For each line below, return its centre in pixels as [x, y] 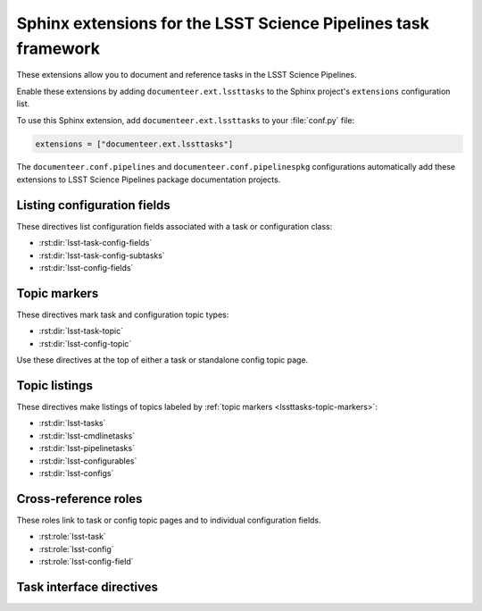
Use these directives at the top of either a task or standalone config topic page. [162, 360]
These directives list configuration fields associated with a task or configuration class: [175, 226]
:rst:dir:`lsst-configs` [76, 473]
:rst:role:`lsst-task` [72, 537]
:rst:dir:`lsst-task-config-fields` [96, 243]
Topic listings [55, 385]
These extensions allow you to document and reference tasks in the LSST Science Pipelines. [187, 75]
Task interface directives [87, 586]
